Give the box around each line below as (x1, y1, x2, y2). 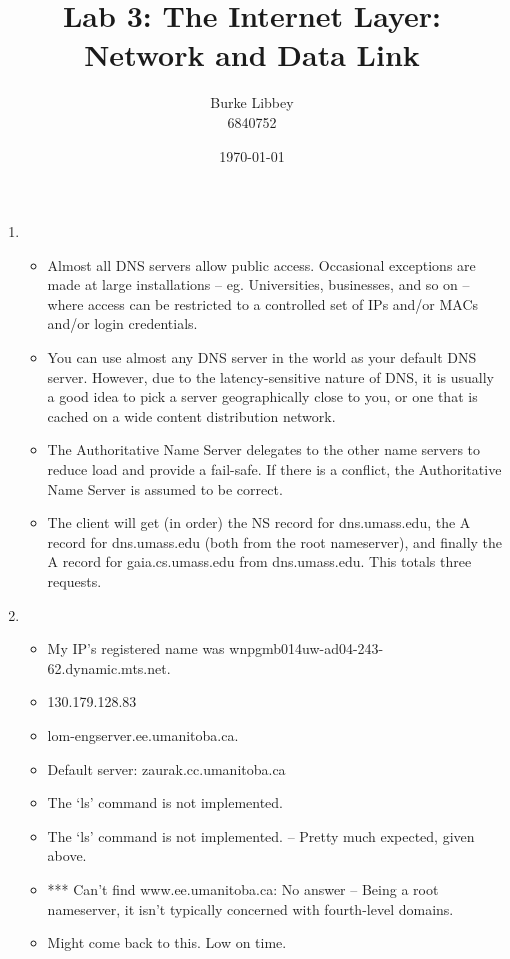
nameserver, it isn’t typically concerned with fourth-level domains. (47, 898, 454, 919)
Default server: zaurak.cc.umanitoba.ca (47, 758, 286, 779)
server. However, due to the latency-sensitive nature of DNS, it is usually (47, 366, 494, 387)
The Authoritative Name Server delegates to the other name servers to (47, 439, 481, 460)
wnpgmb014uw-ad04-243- (229, 638, 384, 659)
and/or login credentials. (47, 313, 198, 334)
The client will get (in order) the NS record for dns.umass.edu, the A (47, 512, 471, 533)
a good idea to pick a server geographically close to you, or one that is (47, 386, 478, 407)
